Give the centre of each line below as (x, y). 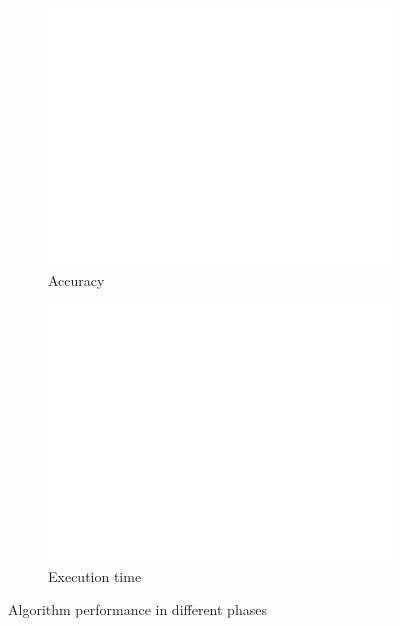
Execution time (95, 575)
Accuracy (76, 279)
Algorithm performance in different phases (137, 609)
